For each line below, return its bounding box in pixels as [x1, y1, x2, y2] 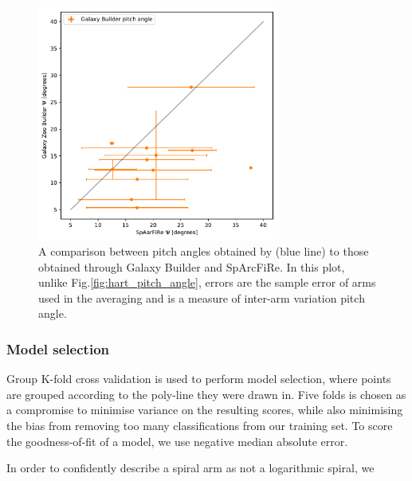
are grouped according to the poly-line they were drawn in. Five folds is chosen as [6, 385, 406, 402]
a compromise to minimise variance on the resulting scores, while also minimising [6, 401, 403, 418]
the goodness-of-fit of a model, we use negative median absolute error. [6, 432, 348, 449]
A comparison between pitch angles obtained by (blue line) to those [38, 243, 369, 260]
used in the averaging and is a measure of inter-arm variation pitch [38, 289, 365, 306]
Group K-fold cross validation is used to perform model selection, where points [6, 370, 391, 387]
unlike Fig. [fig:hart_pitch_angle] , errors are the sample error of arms [38, 274, 376, 291]
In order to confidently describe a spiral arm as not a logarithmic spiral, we [6, 459, 375, 476]
